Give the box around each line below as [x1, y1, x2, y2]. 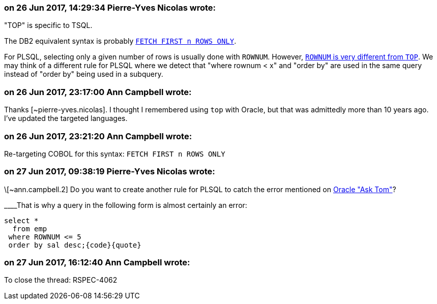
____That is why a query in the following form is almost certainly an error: [4, 200, 247, 209]
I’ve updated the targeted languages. [4, 114, 128, 123]
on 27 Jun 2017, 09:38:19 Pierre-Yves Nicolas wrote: [4, 166, 215, 177]
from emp [12, 224, 47, 233]
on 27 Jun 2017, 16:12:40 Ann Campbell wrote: [4, 257, 190, 267]
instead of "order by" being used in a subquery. [4, 70, 163, 79]
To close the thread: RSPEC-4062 [4, 276, 118, 285]
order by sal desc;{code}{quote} [8, 240, 141, 249]
